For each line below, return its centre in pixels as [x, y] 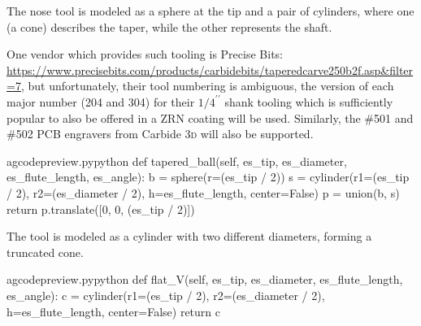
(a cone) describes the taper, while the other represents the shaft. [169, 26]
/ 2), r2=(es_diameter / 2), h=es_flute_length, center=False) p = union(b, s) [203, 192]
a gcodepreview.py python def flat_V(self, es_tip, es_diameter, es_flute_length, [205, 279]
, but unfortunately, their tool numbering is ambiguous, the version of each [207, 86]
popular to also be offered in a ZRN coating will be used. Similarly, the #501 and [210, 117]
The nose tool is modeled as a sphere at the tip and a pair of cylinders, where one [210, 11]
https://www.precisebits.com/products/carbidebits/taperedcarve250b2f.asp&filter [210, 70]
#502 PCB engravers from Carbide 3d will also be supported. [160, 134]
